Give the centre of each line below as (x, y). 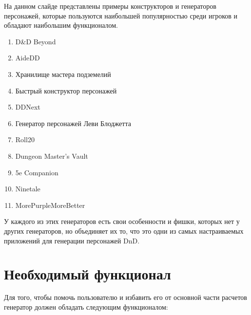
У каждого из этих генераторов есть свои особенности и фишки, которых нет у (122, 221)
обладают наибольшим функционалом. (61, 25)
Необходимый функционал (87, 274)
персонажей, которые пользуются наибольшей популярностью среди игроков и (121, 15)
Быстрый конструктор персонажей (66, 90)
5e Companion (37, 172)
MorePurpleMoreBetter (50, 205)
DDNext (28, 107)
